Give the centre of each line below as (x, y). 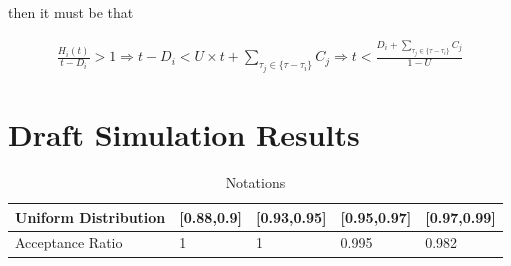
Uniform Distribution (90, 216)
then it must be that (71, 12)
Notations (255, 182)
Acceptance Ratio (69, 242)
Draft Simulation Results (184, 134)
